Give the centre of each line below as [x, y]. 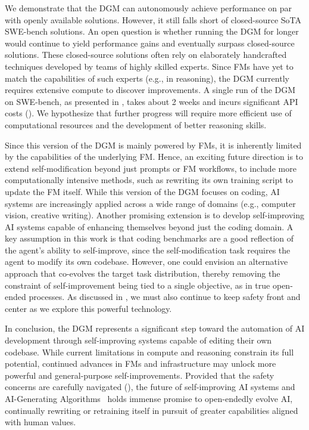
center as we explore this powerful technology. [88, 308]
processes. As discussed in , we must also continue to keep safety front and [165, 297]
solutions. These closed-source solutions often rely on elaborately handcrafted [146, 55]
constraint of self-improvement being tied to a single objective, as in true [138, 285]
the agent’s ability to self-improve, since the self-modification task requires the [148, 250]
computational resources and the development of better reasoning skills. [136, 124]
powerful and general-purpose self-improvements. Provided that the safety [140, 375]
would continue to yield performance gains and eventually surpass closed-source [150, 43]
